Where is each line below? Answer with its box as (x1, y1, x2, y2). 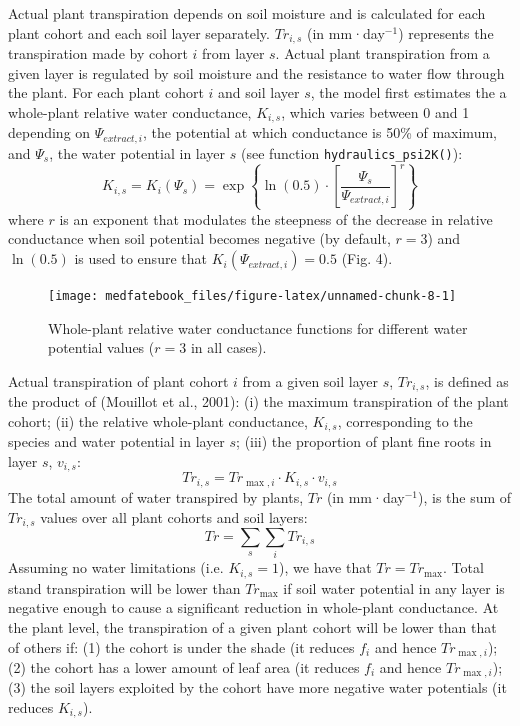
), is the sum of (418, 486, 512, 507)
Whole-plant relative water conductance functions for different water (48, 317, 468, 338)
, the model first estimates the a (310, 82, 507, 103)
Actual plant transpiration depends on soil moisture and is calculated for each (8, 3, 486, 23)
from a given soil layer (242, 370, 378, 391)
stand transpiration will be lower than (8, 577, 241, 598)
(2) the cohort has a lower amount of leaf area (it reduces (8, 656, 360, 677)
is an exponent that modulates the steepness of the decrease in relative (59, 208, 493, 229)
